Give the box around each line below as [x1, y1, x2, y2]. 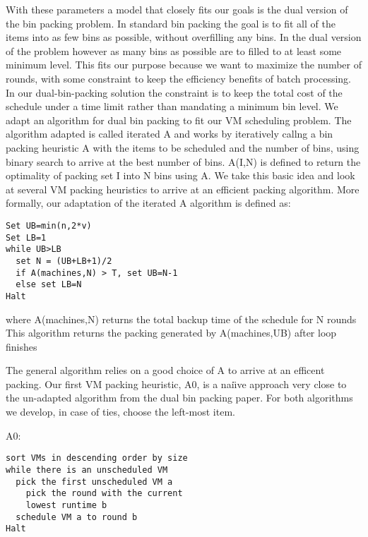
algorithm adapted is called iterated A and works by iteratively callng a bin [6, 126, 333, 141]
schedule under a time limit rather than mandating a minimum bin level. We [6, 99, 338, 114]
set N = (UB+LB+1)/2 [16, 255, 112, 266]
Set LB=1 [6, 232, 47, 243]
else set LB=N [16, 279, 82, 290]
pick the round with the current [25, 488, 183, 499]
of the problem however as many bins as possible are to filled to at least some [6, 43, 342, 58]
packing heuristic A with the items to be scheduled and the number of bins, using [6, 140, 360, 155]
